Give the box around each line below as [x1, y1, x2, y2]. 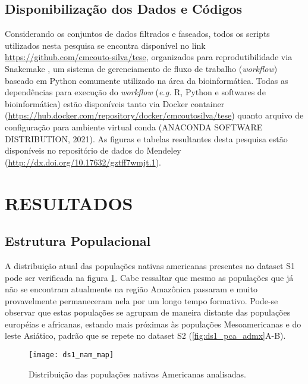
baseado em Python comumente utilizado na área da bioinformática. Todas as [5, 74, 288, 86]
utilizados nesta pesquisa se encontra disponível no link [5, 39, 206, 51]
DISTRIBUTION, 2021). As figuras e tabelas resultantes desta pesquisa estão [5, 132, 288, 145]
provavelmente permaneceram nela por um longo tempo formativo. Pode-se [5, 294, 278, 307]
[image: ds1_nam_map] [29, 351, 114, 360]
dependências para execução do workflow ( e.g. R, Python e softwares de [5, 86, 266, 98]
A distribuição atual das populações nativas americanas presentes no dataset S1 [5, 259, 295, 271]
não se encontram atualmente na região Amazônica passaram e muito [5, 283, 257, 295]
